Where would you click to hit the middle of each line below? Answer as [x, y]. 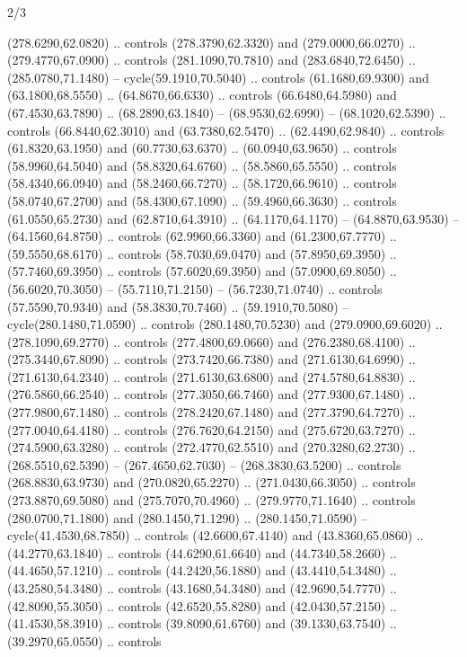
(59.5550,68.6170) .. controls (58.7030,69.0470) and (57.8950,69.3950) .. [202, 253]
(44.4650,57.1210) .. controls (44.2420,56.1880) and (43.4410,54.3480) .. [202, 570]
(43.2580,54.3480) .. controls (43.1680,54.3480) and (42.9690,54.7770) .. [202, 588]
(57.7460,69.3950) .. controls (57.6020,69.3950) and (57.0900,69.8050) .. [202, 271]
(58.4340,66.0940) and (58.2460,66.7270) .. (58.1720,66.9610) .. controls [202, 183]
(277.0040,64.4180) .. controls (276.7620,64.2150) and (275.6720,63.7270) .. [211, 429]
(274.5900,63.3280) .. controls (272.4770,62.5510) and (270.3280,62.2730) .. [211, 447]
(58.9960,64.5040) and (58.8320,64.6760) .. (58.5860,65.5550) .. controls [202, 165]
